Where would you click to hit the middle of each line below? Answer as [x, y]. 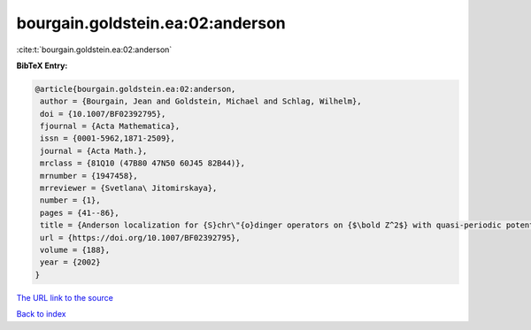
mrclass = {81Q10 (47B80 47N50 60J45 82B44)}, [142, 163]
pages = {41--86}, [80, 213]
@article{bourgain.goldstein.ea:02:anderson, [135, 89]
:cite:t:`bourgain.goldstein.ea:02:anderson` [94, 50]
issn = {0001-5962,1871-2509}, [108, 138]
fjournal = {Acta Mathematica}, [110, 127]
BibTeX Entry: [42, 65]
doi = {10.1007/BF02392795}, [103, 114]
